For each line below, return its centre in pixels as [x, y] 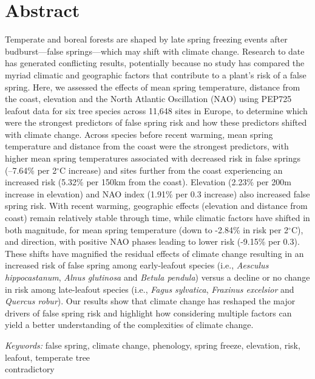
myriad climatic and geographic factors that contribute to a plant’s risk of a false [156, 74]
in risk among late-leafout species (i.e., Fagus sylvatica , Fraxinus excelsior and [150, 289]
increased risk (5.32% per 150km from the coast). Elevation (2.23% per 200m [148, 182]
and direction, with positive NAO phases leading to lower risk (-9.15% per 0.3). [152, 241]
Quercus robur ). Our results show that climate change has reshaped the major [150, 301]
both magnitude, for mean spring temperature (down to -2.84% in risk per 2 [147, 229]
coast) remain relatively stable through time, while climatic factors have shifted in [157, 218]
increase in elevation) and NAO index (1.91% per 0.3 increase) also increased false [157, 193]
